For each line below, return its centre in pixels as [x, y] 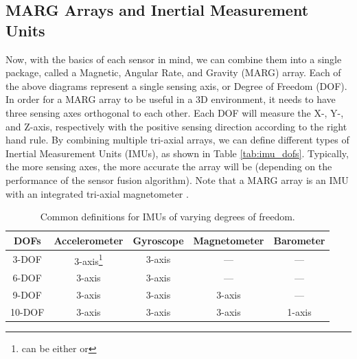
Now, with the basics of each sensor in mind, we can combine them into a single [174, 59]
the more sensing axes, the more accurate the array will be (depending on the [169, 166]
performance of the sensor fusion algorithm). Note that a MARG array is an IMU [177, 179]
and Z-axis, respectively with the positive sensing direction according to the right [176, 126]
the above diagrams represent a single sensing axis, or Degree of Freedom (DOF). [176, 85]
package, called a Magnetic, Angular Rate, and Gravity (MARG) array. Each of [173, 72]
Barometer [299, 240]
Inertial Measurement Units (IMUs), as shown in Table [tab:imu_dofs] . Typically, [177, 153]
